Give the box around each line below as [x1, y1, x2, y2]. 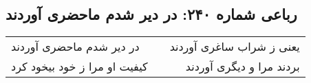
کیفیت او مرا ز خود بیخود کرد [11, 58, 148, 75]
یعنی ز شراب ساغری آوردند [169, 38, 300, 55]
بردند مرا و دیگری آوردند [185, 58, 300, 75]
